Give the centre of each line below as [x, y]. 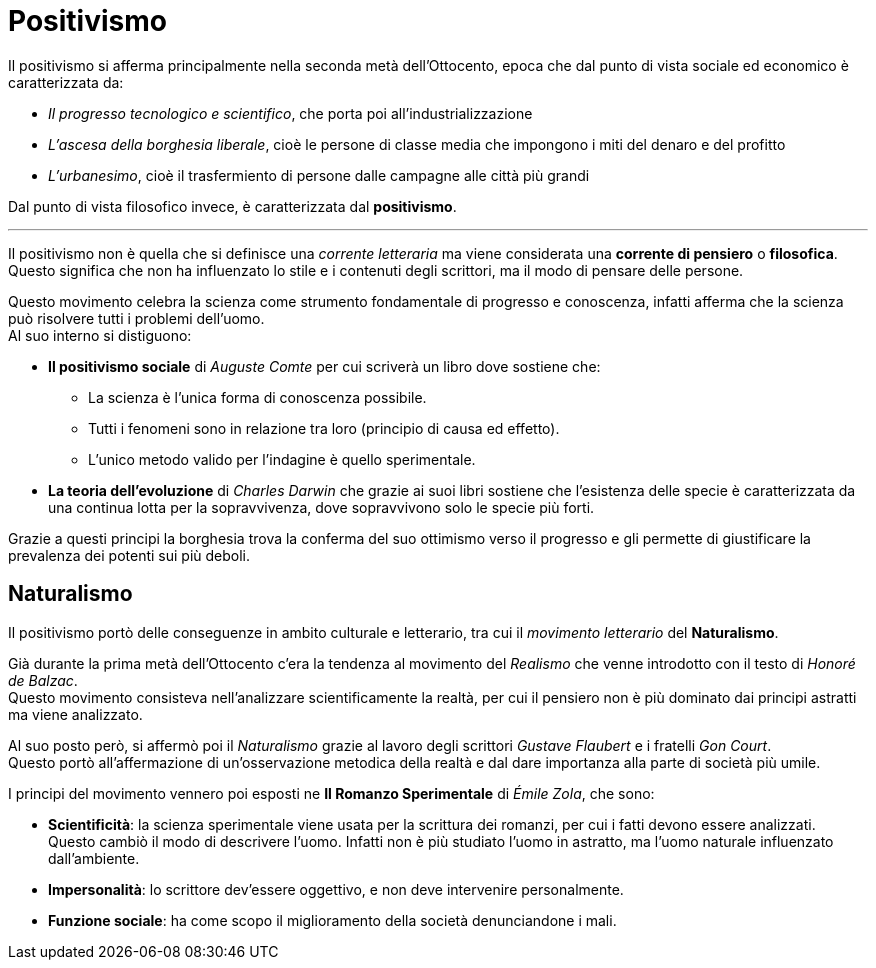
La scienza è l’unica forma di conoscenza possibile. [257, 397]
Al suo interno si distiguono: [100, 335]
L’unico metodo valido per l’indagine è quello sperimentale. [282, 459]
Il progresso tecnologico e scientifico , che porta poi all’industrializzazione [290, 113]
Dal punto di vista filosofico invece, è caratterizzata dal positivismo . [232, 206]
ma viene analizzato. [75, 714]
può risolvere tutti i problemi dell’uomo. [136, 318]
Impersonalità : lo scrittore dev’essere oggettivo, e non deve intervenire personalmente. [336, 889]
